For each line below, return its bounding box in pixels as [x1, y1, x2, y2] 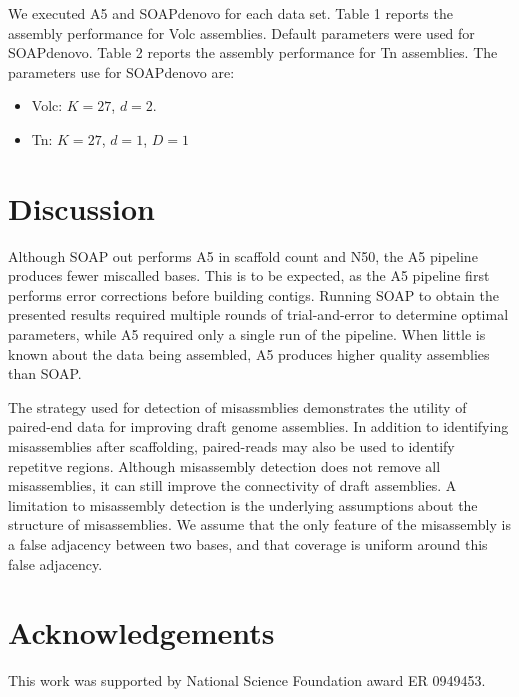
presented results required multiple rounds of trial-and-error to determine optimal [8, 304, 509, 325]
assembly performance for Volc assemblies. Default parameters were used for [8, 22, 475, 43]
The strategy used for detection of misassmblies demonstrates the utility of [8, 396, 467, 417]
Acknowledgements [8, 612, 275, 653]
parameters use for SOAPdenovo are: [8, 61, 235, 82]
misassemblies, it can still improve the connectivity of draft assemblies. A [8, 475, 457, 496]
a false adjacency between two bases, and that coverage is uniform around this [8, 534, 488, 554]
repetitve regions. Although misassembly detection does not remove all [8, 455, 441, 476]
